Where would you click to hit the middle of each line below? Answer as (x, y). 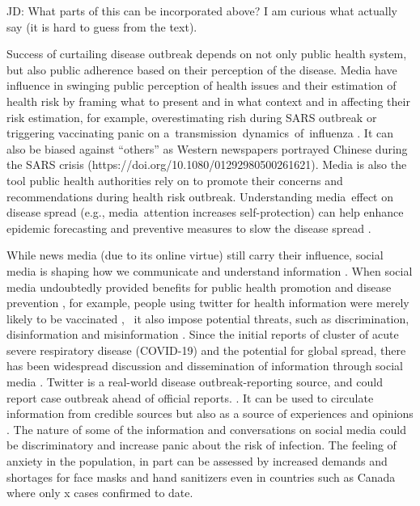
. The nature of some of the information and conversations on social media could (206, 429)
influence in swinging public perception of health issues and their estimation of (202, 85)
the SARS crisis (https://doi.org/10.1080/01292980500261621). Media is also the (207, 164)
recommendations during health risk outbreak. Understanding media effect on (200, 196)
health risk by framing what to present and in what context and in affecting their (208, 101)
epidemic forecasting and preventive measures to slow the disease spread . (189, 228)
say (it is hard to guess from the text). (102, 26)
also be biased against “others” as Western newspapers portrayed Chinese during (207, 148)
